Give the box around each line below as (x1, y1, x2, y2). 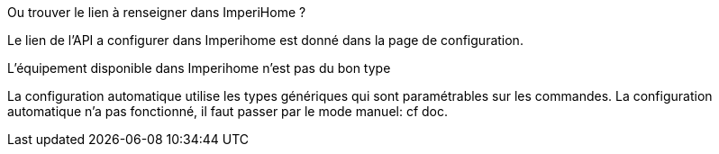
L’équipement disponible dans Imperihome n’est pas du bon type (7, 60, 391, 76)
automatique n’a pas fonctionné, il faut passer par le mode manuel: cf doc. (7, 104, 449, 119)
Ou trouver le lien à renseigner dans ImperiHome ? (7, 5, 306, 20)
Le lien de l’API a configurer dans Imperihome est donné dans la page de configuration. (7, 32, 523, 48)
